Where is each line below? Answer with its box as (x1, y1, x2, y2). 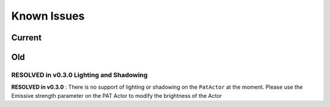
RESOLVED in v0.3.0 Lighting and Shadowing (11, 70, 148, 79)
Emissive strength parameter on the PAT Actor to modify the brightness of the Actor (11, 92, 222, 99)
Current (11, 32, 42, 43)
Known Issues (11, 9, 85, 23)
